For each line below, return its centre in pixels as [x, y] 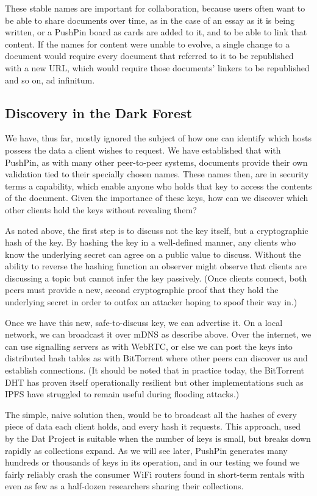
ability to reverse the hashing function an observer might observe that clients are [156, 266]
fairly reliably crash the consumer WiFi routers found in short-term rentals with [155, 474]
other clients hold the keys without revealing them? [101, 209]
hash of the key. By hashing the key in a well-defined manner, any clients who [151, 242]
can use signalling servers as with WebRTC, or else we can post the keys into [149, 346]
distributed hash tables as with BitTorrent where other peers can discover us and [156, 358]
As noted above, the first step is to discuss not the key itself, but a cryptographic [157, 230]
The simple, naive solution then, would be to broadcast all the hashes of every [151, 414]
